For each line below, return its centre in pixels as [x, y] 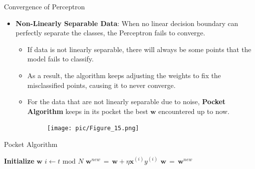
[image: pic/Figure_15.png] [93, 128]
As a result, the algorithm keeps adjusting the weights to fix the [124, 75]
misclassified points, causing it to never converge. [101, 85]
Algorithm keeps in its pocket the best [88, 111]
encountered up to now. [194, 111]
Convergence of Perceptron [45, 6]
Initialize [19, 160]
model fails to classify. [60, 59]
